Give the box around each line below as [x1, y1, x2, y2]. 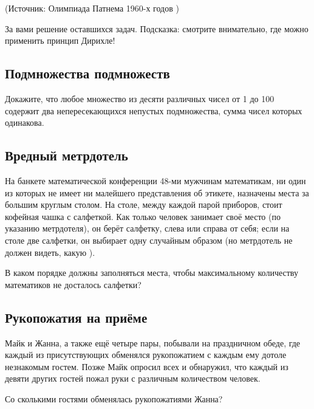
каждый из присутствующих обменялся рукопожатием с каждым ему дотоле [5, 348, 287, 361]
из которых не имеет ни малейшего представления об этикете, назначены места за [5, 186, 309, 199]
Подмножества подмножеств [5, 64, 170, 83]
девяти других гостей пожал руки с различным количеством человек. [5, 372, 261, 385]
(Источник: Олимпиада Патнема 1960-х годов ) [5, 2, 179, 14]
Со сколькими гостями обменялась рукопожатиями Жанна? [5, 392, 223, 405]
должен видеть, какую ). [5, 246, 95, 258]
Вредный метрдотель [5, 146, 128, 165]
